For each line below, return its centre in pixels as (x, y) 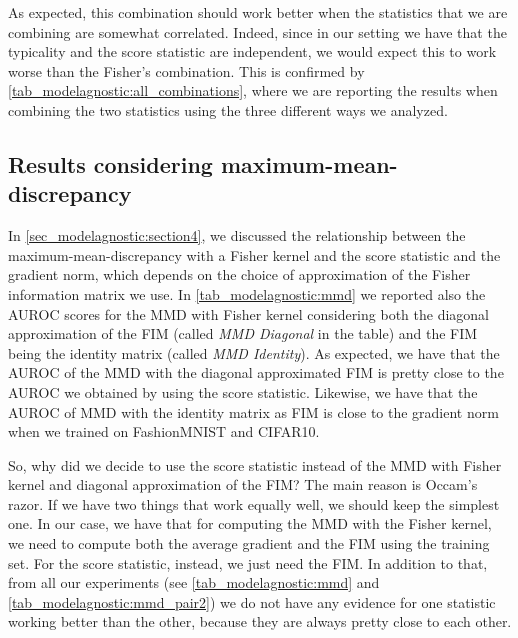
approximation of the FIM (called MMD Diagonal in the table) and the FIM (243, 333)
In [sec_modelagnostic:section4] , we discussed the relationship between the (237, 235)
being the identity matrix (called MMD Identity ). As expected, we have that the (254, 352)
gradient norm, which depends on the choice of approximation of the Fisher (239, 274)
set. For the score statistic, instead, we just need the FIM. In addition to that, (248, 562)
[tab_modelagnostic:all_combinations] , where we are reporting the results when (253, 90)
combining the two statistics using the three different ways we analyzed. (228, 109)
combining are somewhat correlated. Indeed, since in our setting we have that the (257, 31)
